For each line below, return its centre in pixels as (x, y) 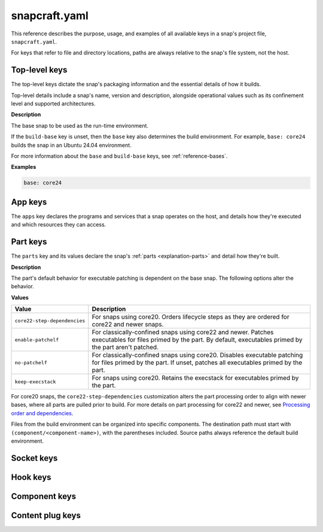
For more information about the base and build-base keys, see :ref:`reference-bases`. (119, 156)
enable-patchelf (37, 339)
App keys (29, 202)
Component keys (44, 496)
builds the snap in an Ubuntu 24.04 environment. (71, 145)
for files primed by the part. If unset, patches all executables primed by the (197, 362)
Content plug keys (46, 515)
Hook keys (31, 477)
